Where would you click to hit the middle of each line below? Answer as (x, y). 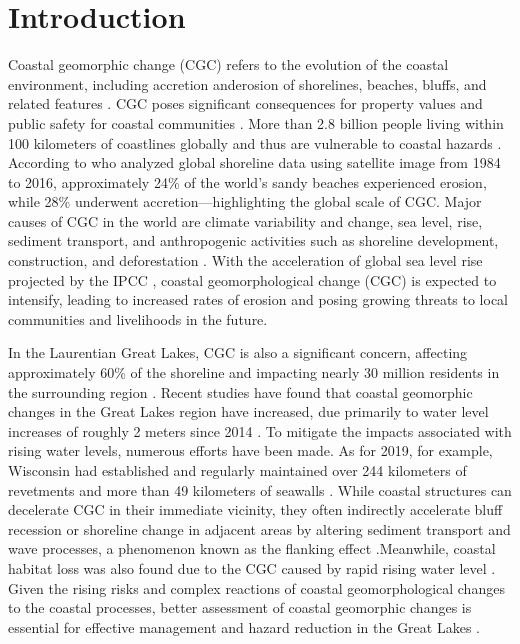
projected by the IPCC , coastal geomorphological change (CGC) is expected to (252, 279)
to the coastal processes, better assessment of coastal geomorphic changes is (240, 607)
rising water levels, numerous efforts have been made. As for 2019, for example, (250, 450)
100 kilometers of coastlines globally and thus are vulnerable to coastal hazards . (255, 142)
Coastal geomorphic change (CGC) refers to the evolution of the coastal (228, 64)
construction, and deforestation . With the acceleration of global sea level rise (245, 260)
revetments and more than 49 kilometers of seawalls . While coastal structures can (260, 489)
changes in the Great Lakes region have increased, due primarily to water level (248, 411)
